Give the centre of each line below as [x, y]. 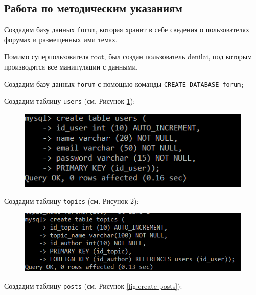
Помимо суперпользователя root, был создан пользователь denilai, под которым [128, 56]
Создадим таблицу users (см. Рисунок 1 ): [70, 101]
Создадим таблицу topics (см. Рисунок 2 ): [72, 201]
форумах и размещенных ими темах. [61, 39]
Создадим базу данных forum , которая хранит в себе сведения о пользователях [127, 29]
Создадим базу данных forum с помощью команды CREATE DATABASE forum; [124, 84]
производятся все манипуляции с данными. [71, 67]
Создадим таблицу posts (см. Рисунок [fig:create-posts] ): [93, 286]
